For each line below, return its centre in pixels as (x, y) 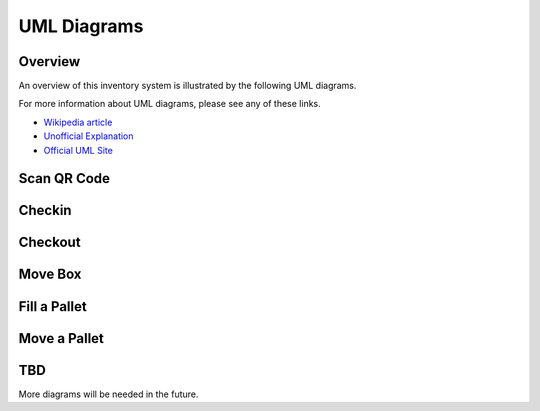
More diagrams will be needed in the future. (108, 394)
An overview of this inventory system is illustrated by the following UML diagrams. (187, 86)
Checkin (45, 210)
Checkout (49, 242)
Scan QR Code (64, 178)
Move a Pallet (61, 338)
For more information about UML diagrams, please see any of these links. (170, 104)
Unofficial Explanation (88, 136)
